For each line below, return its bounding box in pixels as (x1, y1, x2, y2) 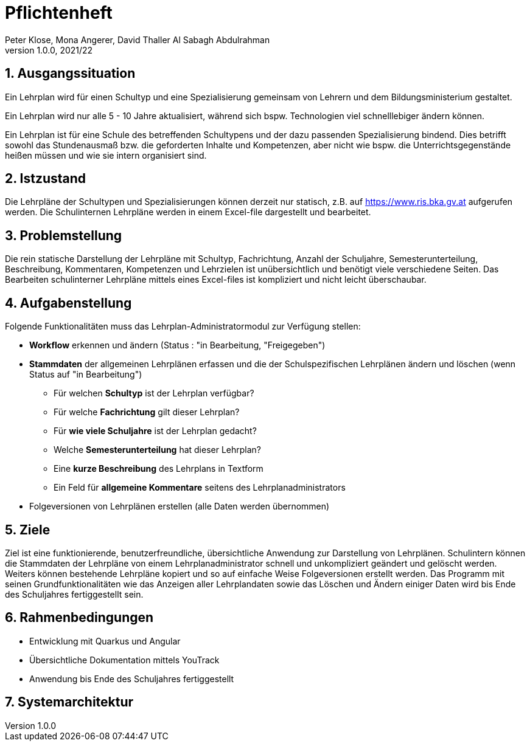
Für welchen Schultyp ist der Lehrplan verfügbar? (54, 388, 254, 399)
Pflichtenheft (5, 2, 113, 23)
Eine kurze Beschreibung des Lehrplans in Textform (54, 463, 263, 474)
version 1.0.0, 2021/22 (5, 44, 93, 55)
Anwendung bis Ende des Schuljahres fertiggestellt (29, 673, 234, 684)
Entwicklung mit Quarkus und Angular (29, 635, 181, 646)
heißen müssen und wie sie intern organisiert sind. (5, 150, 207, 161)
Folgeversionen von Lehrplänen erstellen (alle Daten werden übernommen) (29, 501, 330, 512)
